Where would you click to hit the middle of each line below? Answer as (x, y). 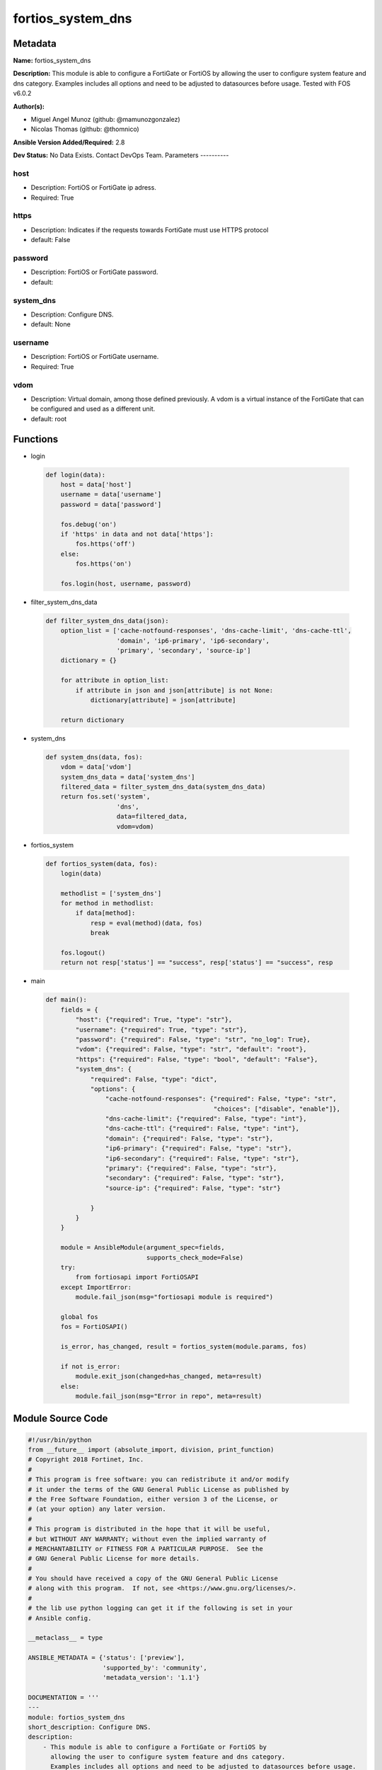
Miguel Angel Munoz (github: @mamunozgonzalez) (105, 120)
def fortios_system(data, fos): (102, 863)
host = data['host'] (96, 485)
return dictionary (92, 720)
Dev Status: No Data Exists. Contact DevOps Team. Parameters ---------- (121, 155)
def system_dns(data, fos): (94, 757)
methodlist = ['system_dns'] (111, 893)
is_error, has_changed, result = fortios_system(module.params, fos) (184, 1347)
